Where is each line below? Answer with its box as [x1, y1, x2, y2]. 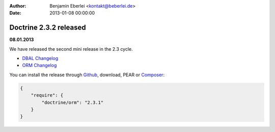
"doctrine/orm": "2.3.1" [41, 100, 104, 105]
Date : [9, 10, 21, 16]
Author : [9, 3, 26, 9]
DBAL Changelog [22, 55, 59, 61]
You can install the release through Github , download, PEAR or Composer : [9, 72, 165, 78]
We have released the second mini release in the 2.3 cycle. [9, 46, 133, 52]
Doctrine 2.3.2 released [9, 23, 86, 32]
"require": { [31, 92, 64, 98]
